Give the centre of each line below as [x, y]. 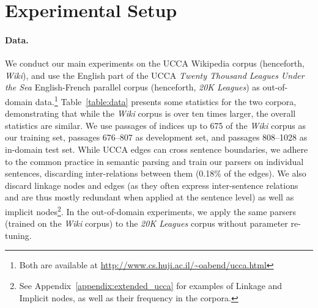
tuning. [18, 235]
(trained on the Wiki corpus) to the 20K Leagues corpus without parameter [146, 223]
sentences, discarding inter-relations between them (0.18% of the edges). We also [156, 173]
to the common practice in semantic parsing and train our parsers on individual [154, 161]
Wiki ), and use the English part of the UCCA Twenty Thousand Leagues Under [155, 75]
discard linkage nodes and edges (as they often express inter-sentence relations [152, 185]
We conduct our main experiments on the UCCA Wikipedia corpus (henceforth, [155, 63]
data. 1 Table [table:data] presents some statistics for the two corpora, [166, 100]
